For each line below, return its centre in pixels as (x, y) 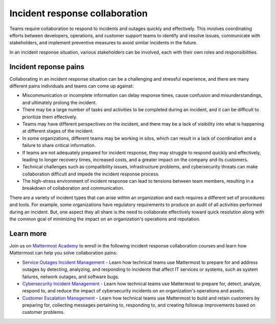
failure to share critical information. (59, 145)
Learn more (28, 233)
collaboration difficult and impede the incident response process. (91, 174)
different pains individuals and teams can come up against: (72, 86)
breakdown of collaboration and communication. (73, 188)
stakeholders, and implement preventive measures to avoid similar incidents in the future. (103, 43)
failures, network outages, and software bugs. (71, 277)
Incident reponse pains (47, 67)
